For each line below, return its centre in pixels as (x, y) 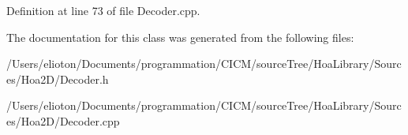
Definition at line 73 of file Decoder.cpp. (103, 10)
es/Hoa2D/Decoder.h (58, 79)
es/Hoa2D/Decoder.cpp (63, 120)
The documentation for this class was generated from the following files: (180, 37)
